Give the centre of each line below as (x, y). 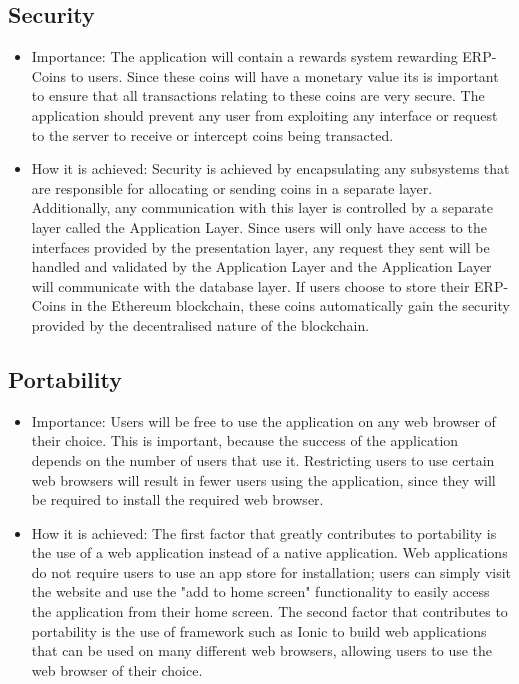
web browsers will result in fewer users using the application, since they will (263, 479)
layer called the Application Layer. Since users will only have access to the (259, 226)
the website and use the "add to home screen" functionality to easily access (260, 591)
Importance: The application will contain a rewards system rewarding (244, 56)
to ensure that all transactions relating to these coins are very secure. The (258, 95)
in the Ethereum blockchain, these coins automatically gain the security (290, 305)
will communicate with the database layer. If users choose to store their (250, 285)
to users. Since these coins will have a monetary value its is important (284, 75)
